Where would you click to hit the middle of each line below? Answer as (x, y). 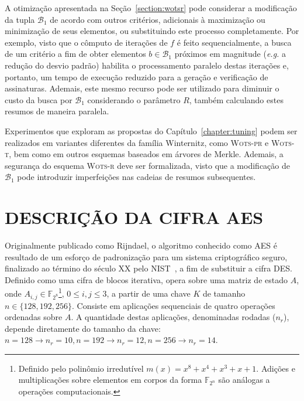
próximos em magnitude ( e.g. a (230, 54)
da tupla (20, 19)
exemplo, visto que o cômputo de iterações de (86, 42)
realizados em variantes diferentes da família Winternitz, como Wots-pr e (137, 142)
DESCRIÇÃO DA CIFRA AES (134, 217)
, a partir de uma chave (148, 293)
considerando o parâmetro (134, 99)
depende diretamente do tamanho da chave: (83, 328)
